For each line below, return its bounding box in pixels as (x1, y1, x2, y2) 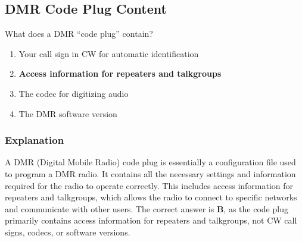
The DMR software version (18, 107, 117, 120)
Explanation (5, 133, 64, 147)
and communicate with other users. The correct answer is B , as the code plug (5, 202, 288, 215)
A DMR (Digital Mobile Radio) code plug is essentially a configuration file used (5, 156, 296, 168)
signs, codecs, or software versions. (5, 225, 130, 238)
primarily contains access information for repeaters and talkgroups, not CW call (5, 214, 297, 227)
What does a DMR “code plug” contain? (5, 27, 153, 40)
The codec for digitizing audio (18, 87, 129, 99)
